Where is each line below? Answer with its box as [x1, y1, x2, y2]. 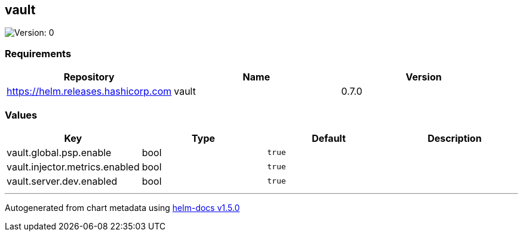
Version [405, 71, 442, 83]
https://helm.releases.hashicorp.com [7, 85, 172, 98]
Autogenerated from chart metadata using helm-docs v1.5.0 [5, 202, 240, 213]
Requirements [5, 47, 72, 60]
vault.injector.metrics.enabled [7, 160, 140, 173]
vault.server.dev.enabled [7, 175, 118, 187]
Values [5, 108, 38, 121]
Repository [63, 71, 115, 83]
